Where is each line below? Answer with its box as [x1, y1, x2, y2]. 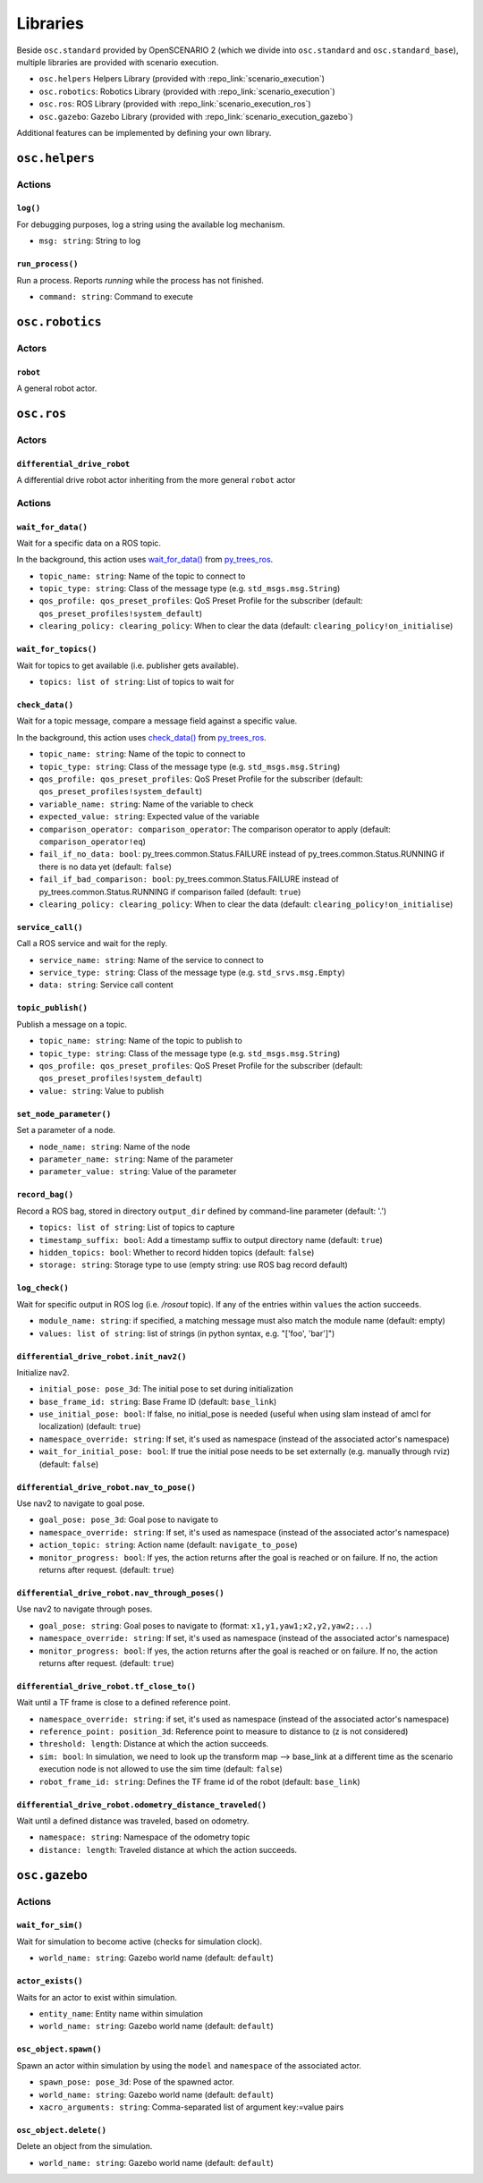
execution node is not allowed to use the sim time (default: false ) [38, 1764, 284, 1774]
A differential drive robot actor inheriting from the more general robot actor [16, 474, 296, 485]
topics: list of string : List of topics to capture [38, 1222, 235, 1233]
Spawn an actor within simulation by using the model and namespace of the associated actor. [16, 2060, 362, 2070]
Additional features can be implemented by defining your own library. [16, 127, 272, 138]
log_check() [16, 1283, 69, 1293]
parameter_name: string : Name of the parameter [38, 1154, 233, 1164]
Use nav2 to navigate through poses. [16, 1603, 153, 1614]
